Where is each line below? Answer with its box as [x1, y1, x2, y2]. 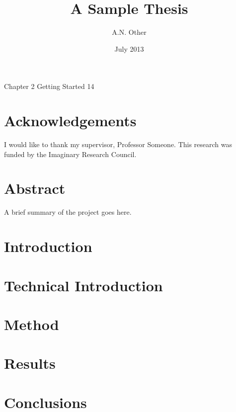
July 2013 [114, 43, 144, 54]
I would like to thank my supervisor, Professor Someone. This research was [4, 139, 233, 150]
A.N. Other [112, 27, 147, 37]
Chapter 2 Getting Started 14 [4, 81, 94, 91]
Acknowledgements [4, 110, 137, 131]
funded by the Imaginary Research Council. [4, 149, 137, 159]
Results [4, 353, 56, 373]
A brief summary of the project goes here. [4, 207, 132, 217]
